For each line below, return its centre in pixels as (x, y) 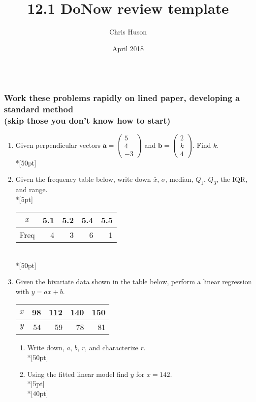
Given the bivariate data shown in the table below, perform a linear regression (134, 282)
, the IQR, (232, 179)
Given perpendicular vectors (58, 145)
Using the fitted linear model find (78, 374)
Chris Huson (128, 32)
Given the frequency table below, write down (83, 179)
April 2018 (128, 48)
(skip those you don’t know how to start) (87, 120)
